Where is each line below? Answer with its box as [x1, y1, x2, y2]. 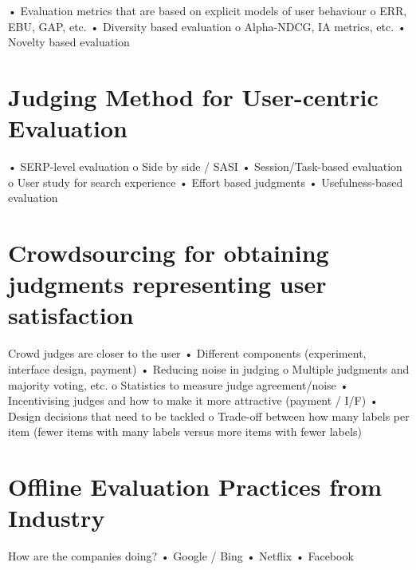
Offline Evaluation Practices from [8, 470, 383, 503]
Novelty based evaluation [8, 34, 130, 50]
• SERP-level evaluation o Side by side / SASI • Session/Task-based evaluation [8, 158, 402, 175]
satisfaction [8, 299, 134, 331]
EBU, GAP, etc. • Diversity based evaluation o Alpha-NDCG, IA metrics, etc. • [8, 18, 406, 34]
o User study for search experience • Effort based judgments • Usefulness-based [8, 173, 403, 190]
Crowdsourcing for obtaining [8, 236, 329, 269]
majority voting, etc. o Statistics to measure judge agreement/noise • [8, 376, 349, 393]
